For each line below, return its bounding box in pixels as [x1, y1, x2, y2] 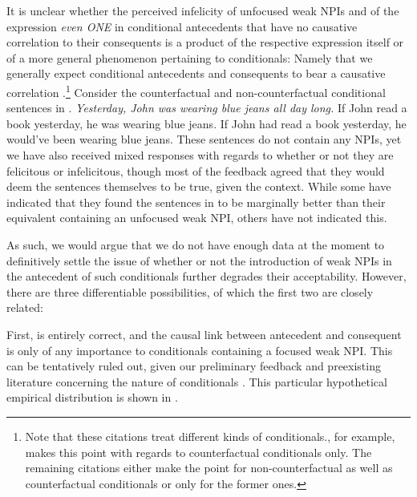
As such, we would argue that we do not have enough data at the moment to [6, 236, 385, 253]
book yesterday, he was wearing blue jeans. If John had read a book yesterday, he [6, 115, 407, 131]
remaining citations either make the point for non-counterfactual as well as [25, 459, 393, 476]
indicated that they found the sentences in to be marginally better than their [6, 193, 386, 210]
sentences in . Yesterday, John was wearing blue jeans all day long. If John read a [6, 99, 407, 116]
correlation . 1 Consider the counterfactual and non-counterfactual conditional [6, 81, 386, 100]
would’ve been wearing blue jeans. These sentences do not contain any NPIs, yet [6, 131, 402, 147]
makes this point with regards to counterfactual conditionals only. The [25, 443, 372, 460]
